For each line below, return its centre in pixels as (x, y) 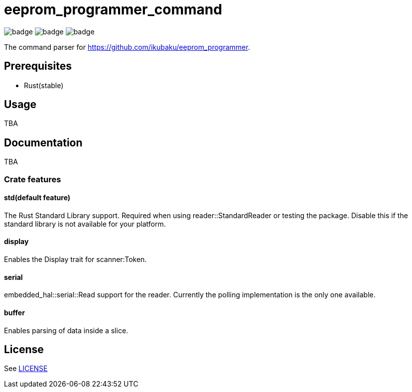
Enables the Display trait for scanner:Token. (75, 260)
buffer (14, 312)
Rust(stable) (44, 85)
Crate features (33, 179)
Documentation (43, 142)
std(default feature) (37, 198)
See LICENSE (26, 369)
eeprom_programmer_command (113, 9)
